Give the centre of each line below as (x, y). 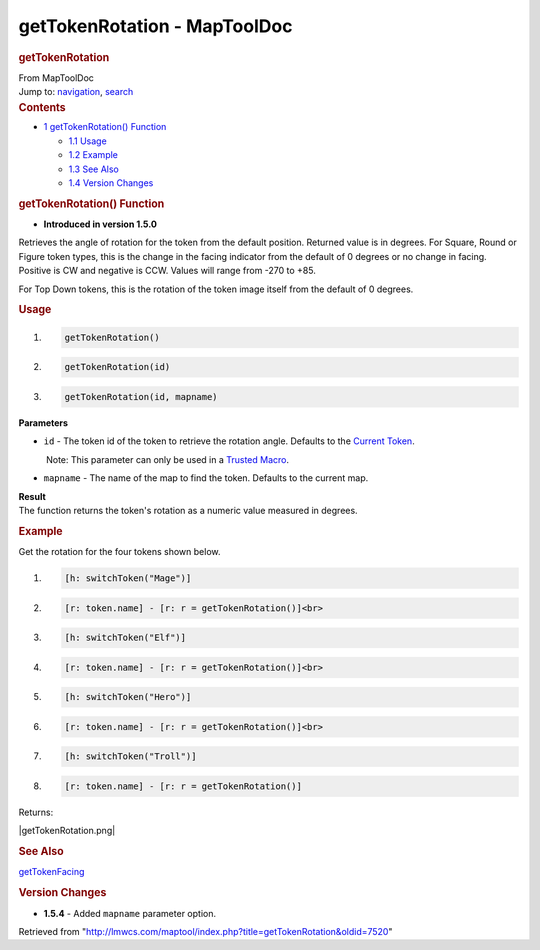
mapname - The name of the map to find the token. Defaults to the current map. (206, 478)
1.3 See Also (94, 169)
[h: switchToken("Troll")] (130, 756)
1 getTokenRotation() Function (105, 127)
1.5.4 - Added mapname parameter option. (130, 913)
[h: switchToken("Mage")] (128, 578)
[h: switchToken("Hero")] (128, 697)
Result (32, 496)
